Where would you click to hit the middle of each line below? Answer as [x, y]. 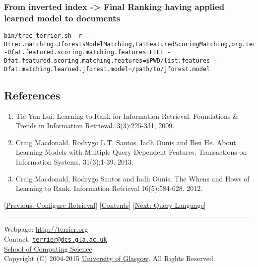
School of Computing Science [48, 248]
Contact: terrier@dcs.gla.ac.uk [56, 238]
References [32, 95]
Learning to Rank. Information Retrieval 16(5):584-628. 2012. [109, 188]
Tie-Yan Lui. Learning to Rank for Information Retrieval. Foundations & [127, 116]
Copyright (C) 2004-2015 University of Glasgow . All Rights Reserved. [110, 258]
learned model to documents [62, 18]
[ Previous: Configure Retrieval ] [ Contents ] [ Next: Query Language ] [105, 205]
